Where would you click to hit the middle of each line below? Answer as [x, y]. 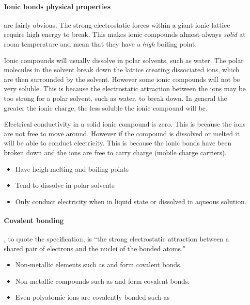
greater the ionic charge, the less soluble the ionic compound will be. [106, 107]
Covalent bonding [34, 220]
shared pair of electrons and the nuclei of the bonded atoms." [95, 248]
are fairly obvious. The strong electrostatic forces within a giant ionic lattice [117, 24]
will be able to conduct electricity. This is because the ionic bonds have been [118, 143]
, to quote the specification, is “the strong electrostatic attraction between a [117, 239]
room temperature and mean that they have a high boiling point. [101, 43]
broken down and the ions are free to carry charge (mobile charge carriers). [115, 152]
